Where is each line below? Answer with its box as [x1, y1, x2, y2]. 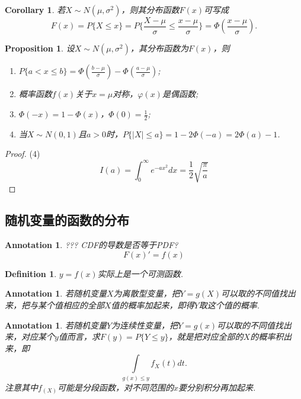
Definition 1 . [5, 267, 57, 279]
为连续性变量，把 [111, 318, 178, 331]
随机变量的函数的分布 [5, 211, 129, 229]
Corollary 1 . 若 [5, 4, 66, 15]
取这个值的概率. [198, 299, 260, 311]
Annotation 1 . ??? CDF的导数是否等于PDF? [5, 239, 178, 251]
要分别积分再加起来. [178, 381, 256, 393]
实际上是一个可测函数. [97, 267, 183, 279]
